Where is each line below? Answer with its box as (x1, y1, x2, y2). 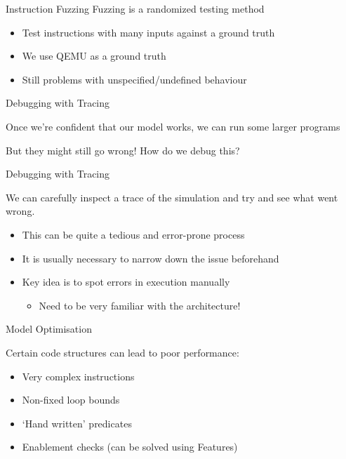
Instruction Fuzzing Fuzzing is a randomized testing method (6, 1, 265, 15)
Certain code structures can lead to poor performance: (6, 345, 239, 359)
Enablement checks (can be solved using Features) (22, 439, 238, 454)
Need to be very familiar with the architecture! (39, 298, 241, 312)
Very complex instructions (22, 368, 135, 383)
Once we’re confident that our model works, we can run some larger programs (6, 119, 340, 133)
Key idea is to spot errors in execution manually (22, 274, 230, 289)
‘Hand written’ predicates (22, 415, 132, 430)
